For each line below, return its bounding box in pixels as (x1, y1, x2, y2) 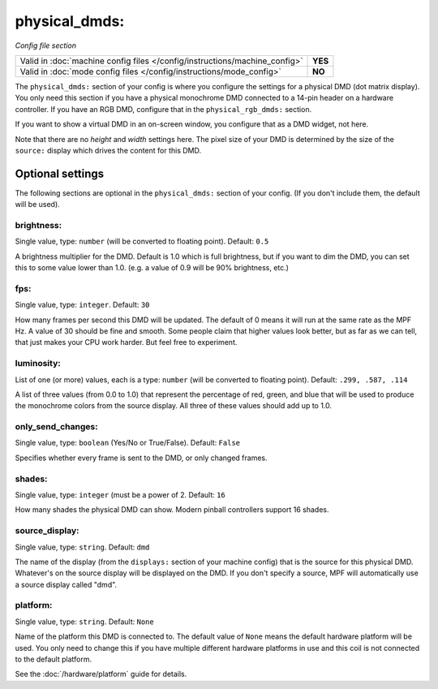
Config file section (15, 41, 77, 50)
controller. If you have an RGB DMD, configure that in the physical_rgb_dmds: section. (15, 104, 312, 114)
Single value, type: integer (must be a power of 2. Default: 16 (15, 490, 226, 500)
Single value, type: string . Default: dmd (15, 542, 150, 552)
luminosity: (15, 358, 61, 369)
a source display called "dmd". (15, 579, 118, 589)
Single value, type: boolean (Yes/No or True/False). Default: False (15, 438, 241, 448)
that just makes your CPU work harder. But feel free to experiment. (15, 338, 238, 347)
